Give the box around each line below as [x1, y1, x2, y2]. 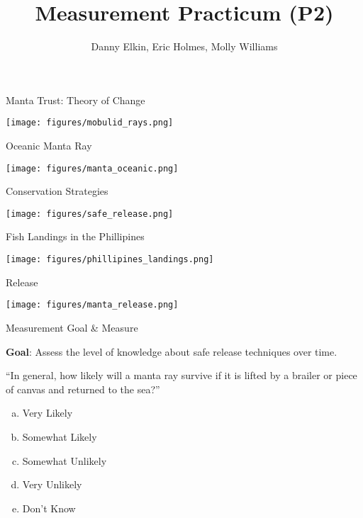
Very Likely [22, 405, 73, 420]
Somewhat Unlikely [22, 453, 107, 468]
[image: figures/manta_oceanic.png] [6, 163, 179, 174]
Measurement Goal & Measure [6, 320, 138, 334]
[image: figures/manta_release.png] [6, 300, 179, 310]
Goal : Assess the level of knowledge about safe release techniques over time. [6, 344, 337, 359]
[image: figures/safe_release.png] [6, 208, 174, 219]
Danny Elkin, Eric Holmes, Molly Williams [91, 39, 278, 54]
